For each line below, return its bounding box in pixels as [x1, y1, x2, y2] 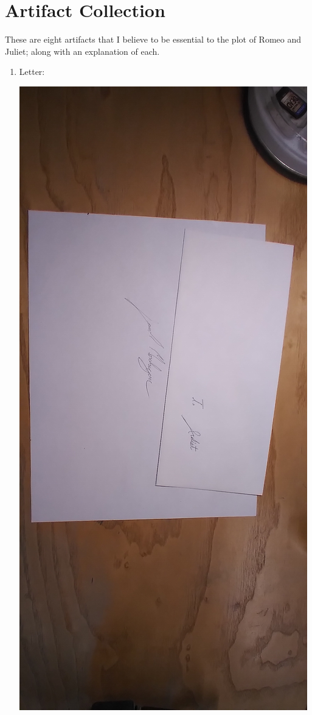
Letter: [19, 65, 45, 78]
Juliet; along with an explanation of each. [5, 44, 160, 57]
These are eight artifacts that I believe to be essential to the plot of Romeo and [5, 33, 302, 46]
